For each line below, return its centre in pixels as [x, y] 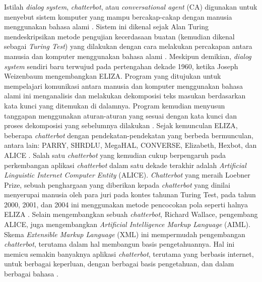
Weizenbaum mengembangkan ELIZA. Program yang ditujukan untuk [113, 76]
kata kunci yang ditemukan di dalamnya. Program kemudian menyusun [115, 105]
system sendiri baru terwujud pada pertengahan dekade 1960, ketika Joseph [121, 66]
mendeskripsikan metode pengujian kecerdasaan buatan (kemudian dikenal [119, 36]
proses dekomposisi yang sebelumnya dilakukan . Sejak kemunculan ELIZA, [121, 125]
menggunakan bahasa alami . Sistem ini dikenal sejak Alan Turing [106, 26]
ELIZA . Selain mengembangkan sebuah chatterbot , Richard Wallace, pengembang [131, 214]
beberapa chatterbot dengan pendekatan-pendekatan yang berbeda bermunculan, [129, 135]
